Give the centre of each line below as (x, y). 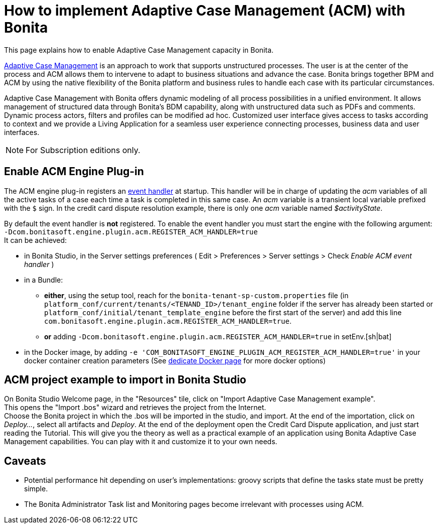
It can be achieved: (36, 240)
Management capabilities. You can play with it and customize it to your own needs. (141, 442)
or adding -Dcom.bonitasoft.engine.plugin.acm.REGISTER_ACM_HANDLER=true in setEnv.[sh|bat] (218, 336)
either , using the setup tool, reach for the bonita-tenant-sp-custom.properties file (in (196, 295)
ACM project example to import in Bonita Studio (125, 380)
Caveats (25, 461)
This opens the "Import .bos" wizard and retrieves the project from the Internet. (135, 408)
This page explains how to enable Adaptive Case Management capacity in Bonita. (139, 50)
